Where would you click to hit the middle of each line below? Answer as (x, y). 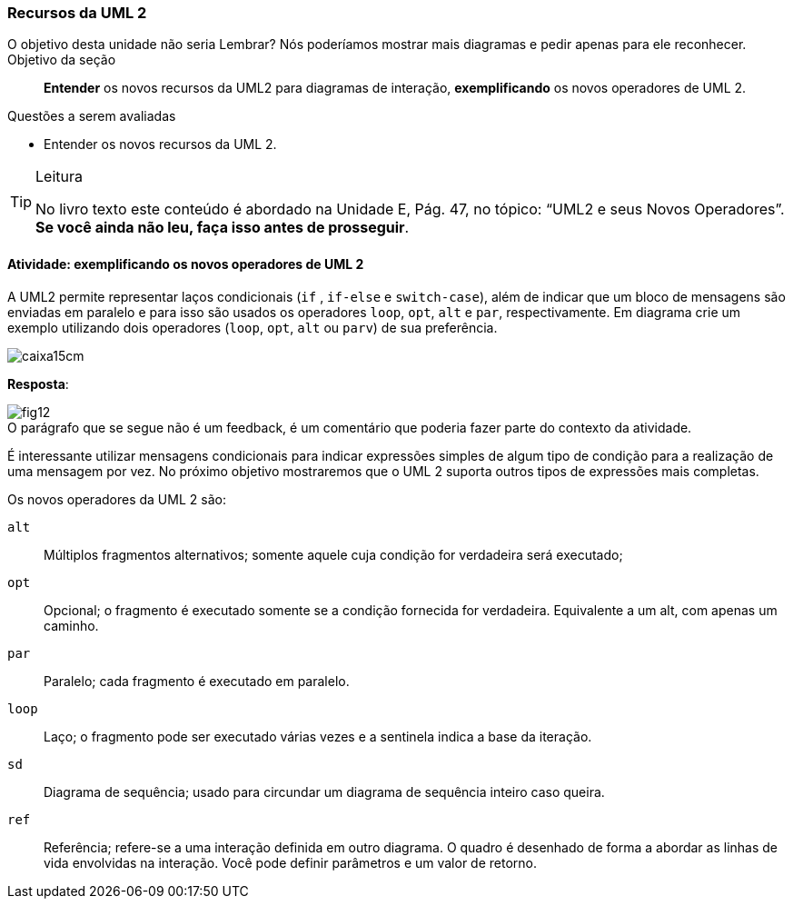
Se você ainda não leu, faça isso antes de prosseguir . (223, 228)
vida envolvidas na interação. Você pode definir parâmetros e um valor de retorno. (291, 862)
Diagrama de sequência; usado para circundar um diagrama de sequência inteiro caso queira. (324, 792)
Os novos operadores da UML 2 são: (117, 499)
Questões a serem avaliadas (92, 116)
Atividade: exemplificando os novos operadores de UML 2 (186, 264)
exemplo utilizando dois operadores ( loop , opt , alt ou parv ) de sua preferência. (253, 327)
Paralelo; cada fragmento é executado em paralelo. (197, 681)
